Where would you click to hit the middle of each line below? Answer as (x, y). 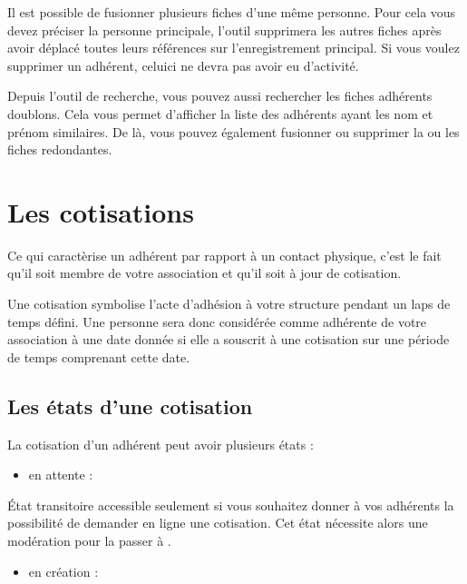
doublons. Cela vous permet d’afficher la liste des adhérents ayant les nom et (220, 113)
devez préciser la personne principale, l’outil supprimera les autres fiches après (224, 30)
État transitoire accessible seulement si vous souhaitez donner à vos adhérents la (231, 505)
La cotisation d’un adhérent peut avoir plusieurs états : (161, 444)
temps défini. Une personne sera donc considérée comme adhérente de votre (217, 321)
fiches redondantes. (60, 149)
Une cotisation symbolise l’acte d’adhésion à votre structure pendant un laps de (229, 304)
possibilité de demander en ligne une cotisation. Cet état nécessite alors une (218, 523)
